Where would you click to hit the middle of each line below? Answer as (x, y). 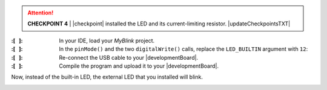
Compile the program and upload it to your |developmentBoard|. (139, 66)
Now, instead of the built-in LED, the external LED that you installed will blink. (107, 77)
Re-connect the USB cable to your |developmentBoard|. (129, 57)
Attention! (41, 13)
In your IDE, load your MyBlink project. (107, 40)
